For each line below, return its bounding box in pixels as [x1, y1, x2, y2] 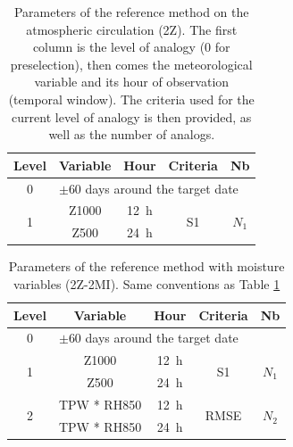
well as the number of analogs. [48, 125, 215, 144]
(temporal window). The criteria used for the [8, 89, 255, 108]
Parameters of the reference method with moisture [8, 257, 285, 276]
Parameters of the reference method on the [13, 3, 249, 21]
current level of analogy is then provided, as [12, 107, 252, 126]
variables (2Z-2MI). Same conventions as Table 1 [13, 274, 280, 293]
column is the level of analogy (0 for [32, 37, 230, 56]
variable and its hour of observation [34, 72, 230, 91]
